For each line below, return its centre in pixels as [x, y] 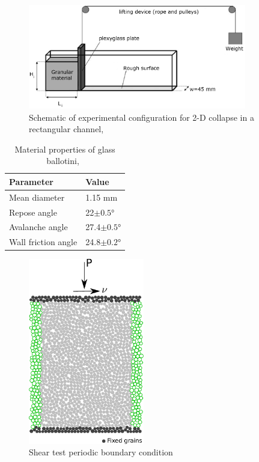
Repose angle [33, 212]
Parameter [31, 181]
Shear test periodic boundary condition [101, 452]
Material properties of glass [65, 149]
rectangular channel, [66, 129]
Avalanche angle [38, 227]
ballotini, [63, 161]
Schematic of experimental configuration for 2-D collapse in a [142, 117]
